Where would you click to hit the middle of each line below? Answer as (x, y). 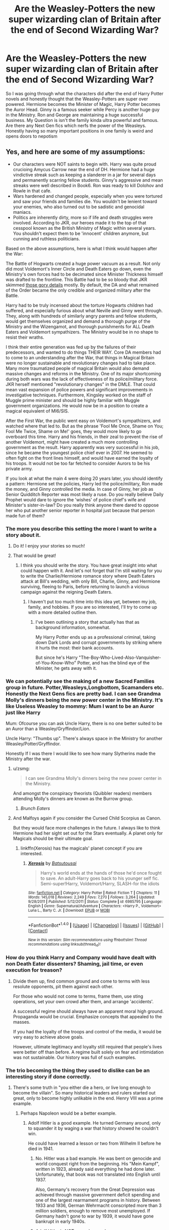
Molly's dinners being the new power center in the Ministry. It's (84, 700)
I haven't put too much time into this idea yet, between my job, (92, 602)
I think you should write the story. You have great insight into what (89, 566)
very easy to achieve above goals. (48, 1037)
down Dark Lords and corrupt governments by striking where (99, 642)
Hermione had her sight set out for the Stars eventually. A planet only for (88, 833)
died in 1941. (41, 1148)
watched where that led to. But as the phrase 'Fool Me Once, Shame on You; (84, 426)
